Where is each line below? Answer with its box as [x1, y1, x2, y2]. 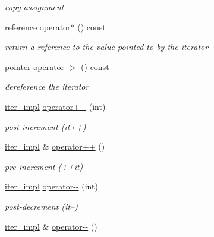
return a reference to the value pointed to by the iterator [5, 40, 209, 53]
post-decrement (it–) [5, 200, 78, 212]
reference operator [5, 20, 71, 33]
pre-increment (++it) [5, 160, 83, 172]
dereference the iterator [5, 80, 89, 93]
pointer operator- [5, 60, 67, 72]
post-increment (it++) [5, 120, 86, 132]
